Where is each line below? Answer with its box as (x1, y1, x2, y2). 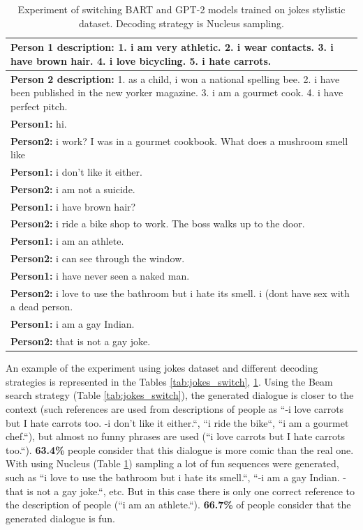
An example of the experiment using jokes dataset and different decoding (6, 361, 318, 375)
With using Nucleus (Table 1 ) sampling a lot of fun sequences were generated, (6, 456, 339, 471)
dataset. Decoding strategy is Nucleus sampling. (79, 15, 284, 30)
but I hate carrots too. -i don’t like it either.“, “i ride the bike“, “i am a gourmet (6, 415, 349, 430)
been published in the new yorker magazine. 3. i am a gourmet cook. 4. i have (10, 85, 343, 100)
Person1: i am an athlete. (10, 234, 124, 248)
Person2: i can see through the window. (10, 251, 185, 266)
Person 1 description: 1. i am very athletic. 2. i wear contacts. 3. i (10, 40, 334, 54)
